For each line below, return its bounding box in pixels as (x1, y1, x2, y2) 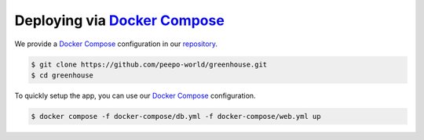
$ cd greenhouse (31, 70, 94, 80)
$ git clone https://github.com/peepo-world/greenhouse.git (31, 59, 268, 69)
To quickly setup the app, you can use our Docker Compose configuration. (14, 91, 256, 100)
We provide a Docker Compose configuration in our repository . (14, 39, 218, 48)
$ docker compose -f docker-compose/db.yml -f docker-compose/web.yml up (31, 112, 321, 120)
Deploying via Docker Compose (14, 12, 225, 29)
